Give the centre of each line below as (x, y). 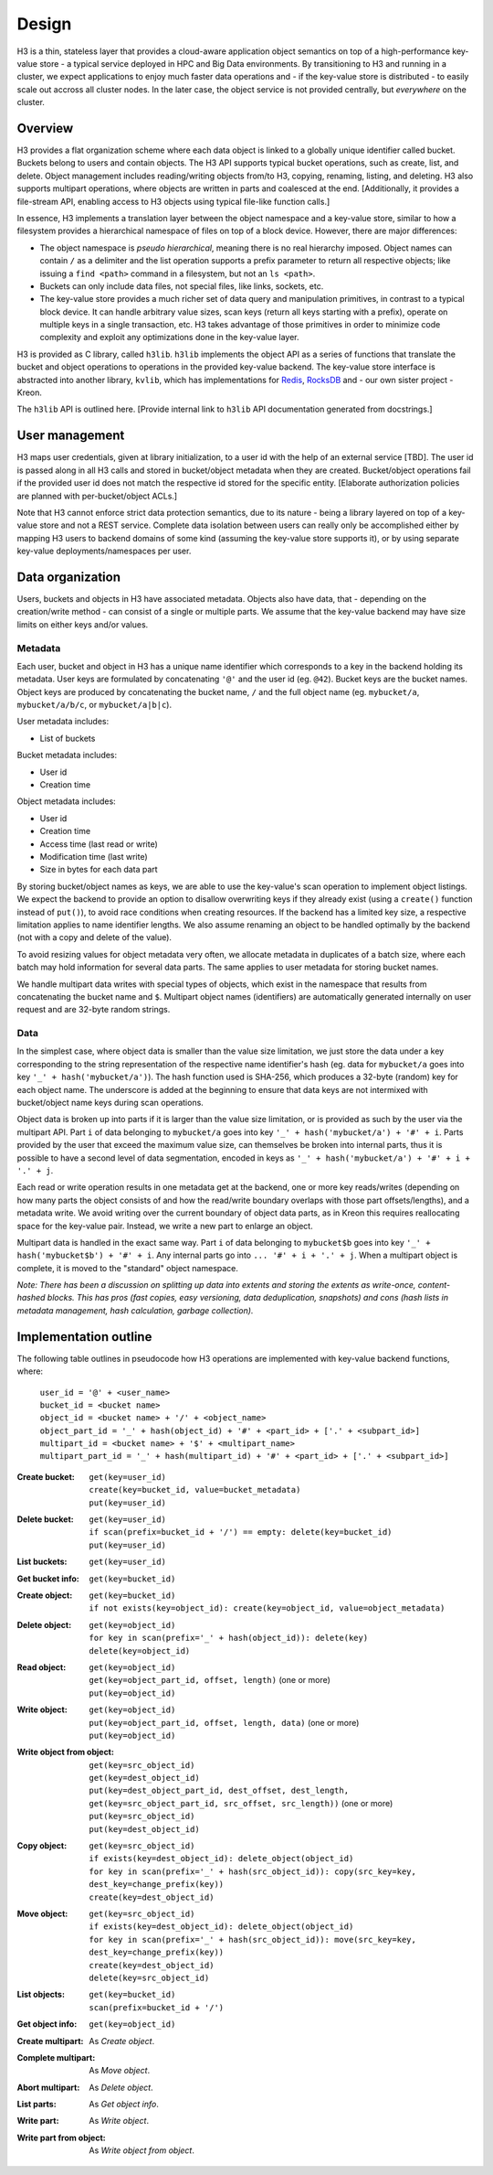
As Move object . (120, 2071)
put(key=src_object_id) (142, 1816)
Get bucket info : (48, 1579)
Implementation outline (84, 1337)
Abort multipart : (48, 2087)
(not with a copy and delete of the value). (94, 937)
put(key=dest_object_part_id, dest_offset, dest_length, (219, 1791)
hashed (31, 1298)
